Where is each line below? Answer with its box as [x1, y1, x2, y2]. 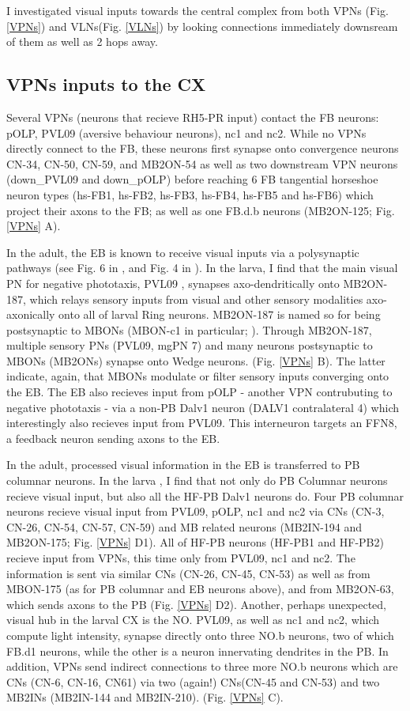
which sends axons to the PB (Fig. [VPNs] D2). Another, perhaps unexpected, [6, 596, 386, 612]
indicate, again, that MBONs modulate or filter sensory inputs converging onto [6, 368, 389, 384]
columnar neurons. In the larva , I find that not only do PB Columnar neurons [6, 472, 388, 489]
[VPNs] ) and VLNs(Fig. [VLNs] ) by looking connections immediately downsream [6, 17, 398, 34]
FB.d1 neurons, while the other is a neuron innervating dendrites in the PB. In [6, 642, 389, 659]
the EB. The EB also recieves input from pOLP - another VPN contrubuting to [6, 384, 393, 400]
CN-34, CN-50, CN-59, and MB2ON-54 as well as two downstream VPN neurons [6, 155, 398, 172]
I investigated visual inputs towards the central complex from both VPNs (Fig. [6, 2, 389, 18]
